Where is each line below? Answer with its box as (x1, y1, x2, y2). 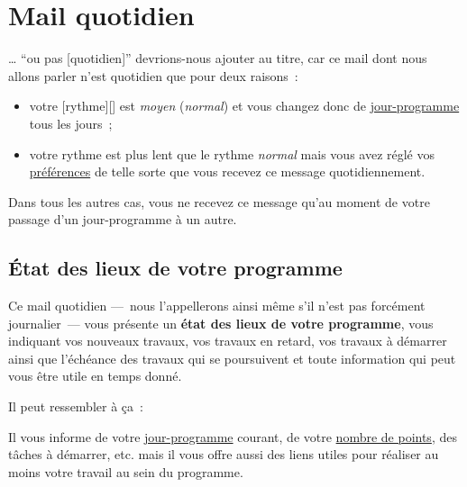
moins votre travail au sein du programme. (8, 462, 243, 481)
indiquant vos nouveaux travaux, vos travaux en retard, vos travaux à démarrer (8, 331, 447, 350)
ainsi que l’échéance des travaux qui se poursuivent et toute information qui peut (8, 348, 456, 367)
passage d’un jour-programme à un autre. (8, 210, 237, 229)
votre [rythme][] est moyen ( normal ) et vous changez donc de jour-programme (29, 96, 460, 115)
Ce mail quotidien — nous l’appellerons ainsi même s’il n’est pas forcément (8, 296, 426, 315)
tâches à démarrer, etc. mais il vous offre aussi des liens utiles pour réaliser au (8, 445, 439, 464)
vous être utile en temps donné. (8, 366, 182, 385)
